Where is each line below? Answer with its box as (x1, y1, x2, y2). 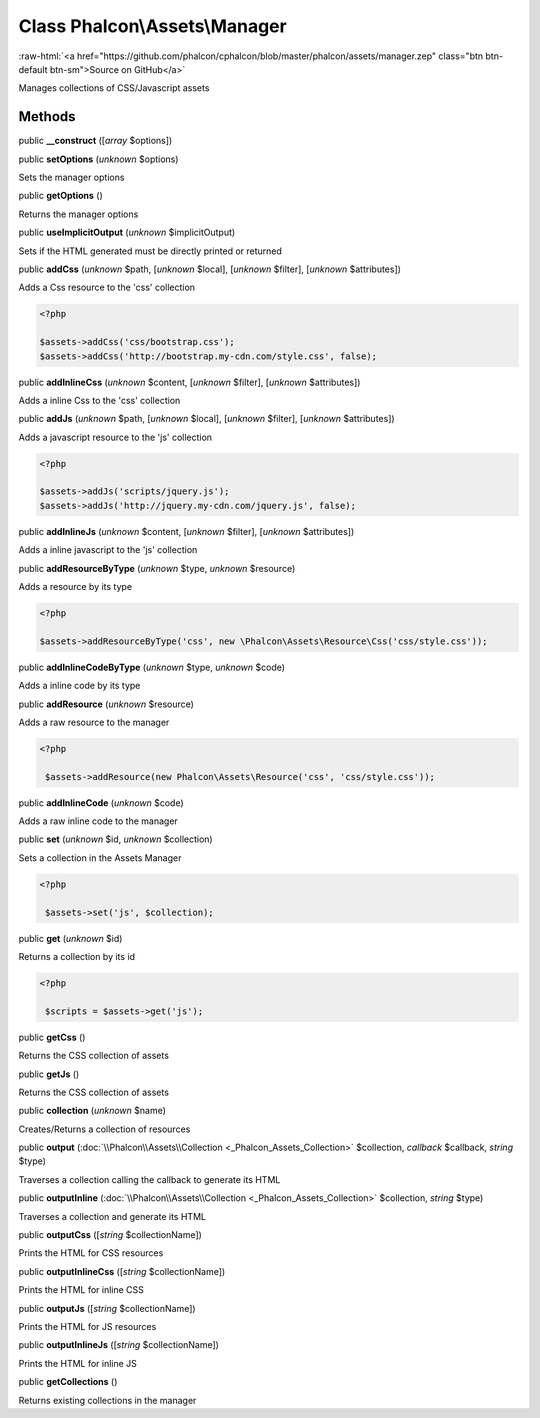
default (18, 63, 49, 75)
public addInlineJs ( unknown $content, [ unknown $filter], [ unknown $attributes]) (18, 525, 355, 537)
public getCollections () (18, 1376, 118, 1388)
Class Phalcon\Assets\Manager (18, 15, 287, 37)
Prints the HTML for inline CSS (18, 1284, 145, 1296)
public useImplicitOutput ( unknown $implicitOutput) (18, 226, 236, 239)
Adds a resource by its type (18, 580, 133, 592)
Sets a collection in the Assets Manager (18, 851, 182, 864)
